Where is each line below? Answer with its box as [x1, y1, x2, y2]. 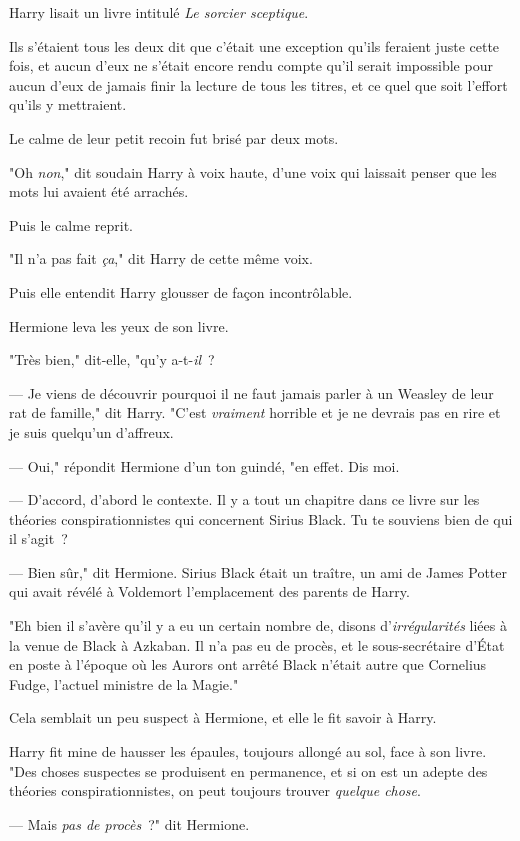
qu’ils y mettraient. [9, 94, 127, 115]
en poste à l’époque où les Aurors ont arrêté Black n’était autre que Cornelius [9, 654, 487, 675]
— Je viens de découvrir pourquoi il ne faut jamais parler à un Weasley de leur [9, 382, 494, 403]
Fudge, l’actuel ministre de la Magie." [9, 673, 239, 694]
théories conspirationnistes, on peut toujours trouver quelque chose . [9, 780, 421, 801]
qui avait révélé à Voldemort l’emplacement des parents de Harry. [9, 581, 410, 602]
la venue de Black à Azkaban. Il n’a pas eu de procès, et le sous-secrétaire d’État [9, 634, 505, 655]
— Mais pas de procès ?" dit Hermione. [9, 813, 250, 834]
